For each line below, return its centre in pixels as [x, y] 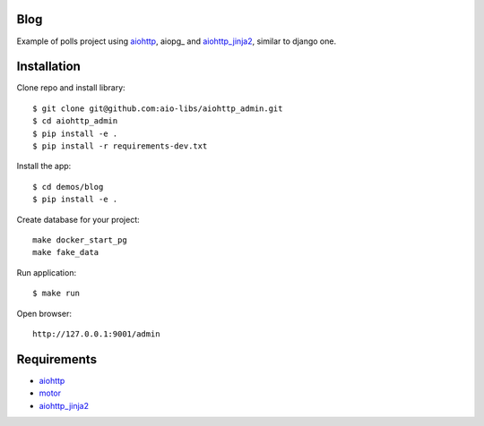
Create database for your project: [78, 219]
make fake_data [66, 252]
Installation [48, 67]
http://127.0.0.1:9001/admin [96, 334]
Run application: [46, 272]
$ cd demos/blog [68, 187]
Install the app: [44, 166]
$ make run [56, 294]
